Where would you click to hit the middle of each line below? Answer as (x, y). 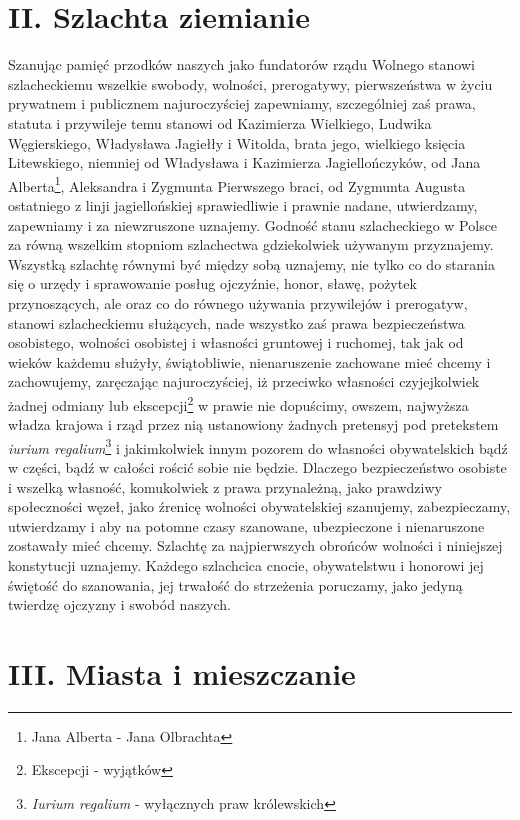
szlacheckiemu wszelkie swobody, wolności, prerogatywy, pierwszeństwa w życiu (250, 83)
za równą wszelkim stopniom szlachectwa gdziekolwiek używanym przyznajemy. (251, 244)
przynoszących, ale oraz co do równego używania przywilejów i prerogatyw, (238, 302)
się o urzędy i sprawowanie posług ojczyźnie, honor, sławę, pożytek (212, 283)
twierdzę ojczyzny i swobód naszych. (120, 604)
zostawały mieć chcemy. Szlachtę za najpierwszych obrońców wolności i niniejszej (255, 545)
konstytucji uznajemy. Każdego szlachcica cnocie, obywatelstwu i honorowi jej (246, 564)
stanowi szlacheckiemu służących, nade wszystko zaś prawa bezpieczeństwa (236, 322)
